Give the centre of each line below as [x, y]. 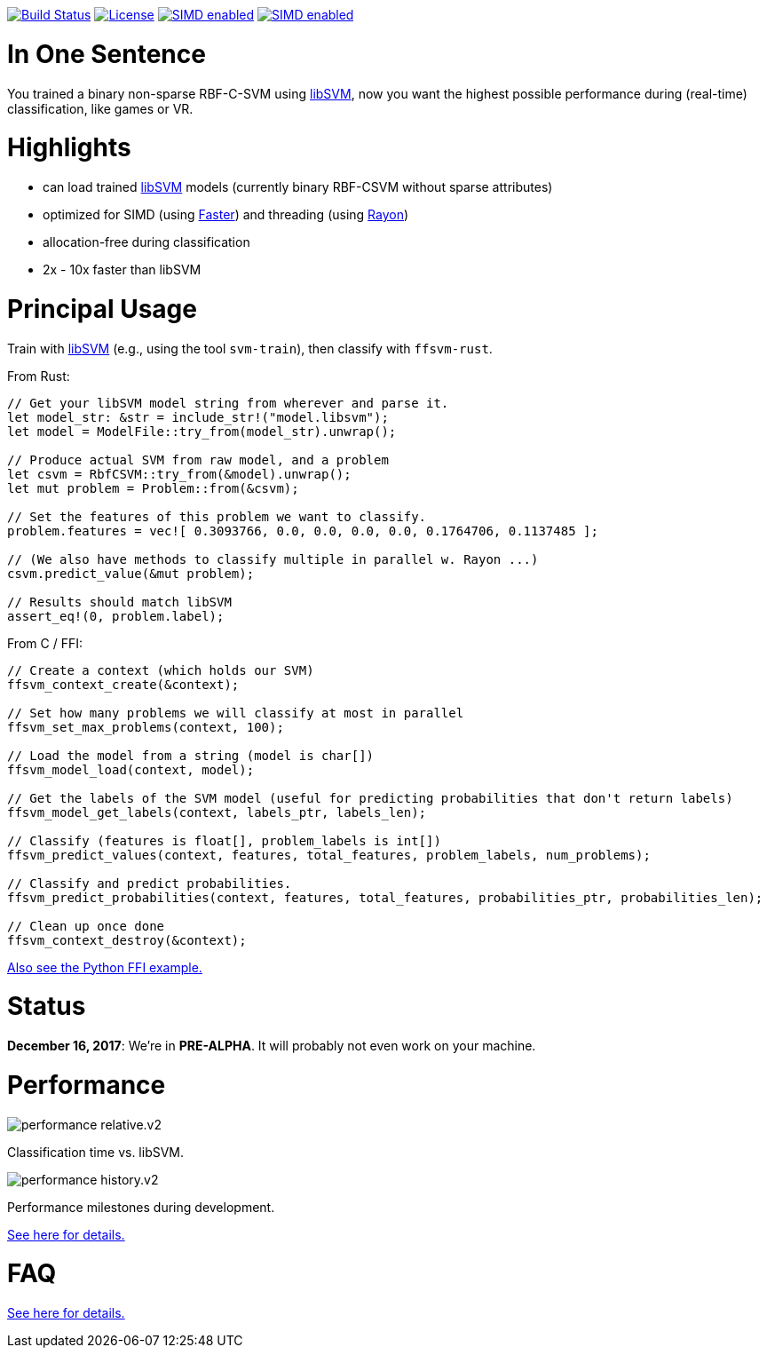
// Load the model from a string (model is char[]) [191, 755]
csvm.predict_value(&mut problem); [131, 573]
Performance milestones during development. [141, 1207]
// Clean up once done [86, 926]
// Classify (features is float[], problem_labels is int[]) [224, 840]
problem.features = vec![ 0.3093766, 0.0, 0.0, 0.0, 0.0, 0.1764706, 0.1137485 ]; [303, 531]
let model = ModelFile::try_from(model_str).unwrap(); [202, 431]
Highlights [69, 148]
